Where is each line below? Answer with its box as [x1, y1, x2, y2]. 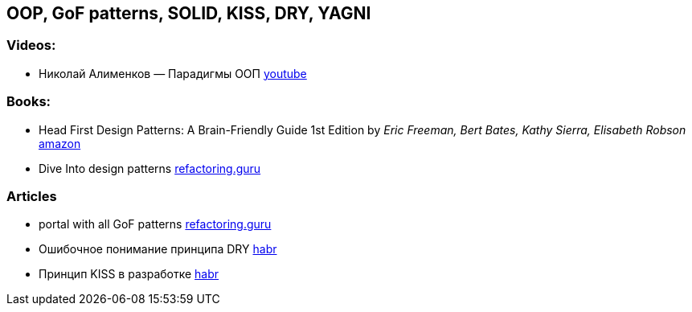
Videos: [6, 37, 56, 54]
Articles [6, 187, 57, 204]
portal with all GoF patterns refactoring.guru [39, 217, 272, 232]
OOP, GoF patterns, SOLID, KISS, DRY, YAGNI [6, 3, 371, 23]
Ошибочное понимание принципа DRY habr [39, 242, 277, 257]
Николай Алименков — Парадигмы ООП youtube [39, 66, 307, 80]
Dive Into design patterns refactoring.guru [39, 161, 261, 175]
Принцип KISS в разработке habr [39, 267, 219, 281]
